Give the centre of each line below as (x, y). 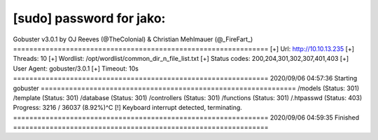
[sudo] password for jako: (89, 18)
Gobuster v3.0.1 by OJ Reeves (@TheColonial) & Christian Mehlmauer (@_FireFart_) (133, 39)
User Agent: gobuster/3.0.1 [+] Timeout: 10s (76, 68)
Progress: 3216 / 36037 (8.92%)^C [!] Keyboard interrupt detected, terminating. (128, 108)
